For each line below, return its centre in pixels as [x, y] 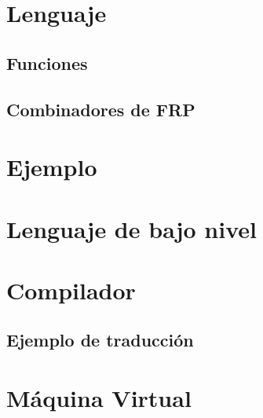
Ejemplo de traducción [100, 340]
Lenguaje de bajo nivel [131, 228]
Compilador [71, 290]
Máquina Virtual [99, 398]
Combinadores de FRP [101, 109]
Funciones [47, 62]
